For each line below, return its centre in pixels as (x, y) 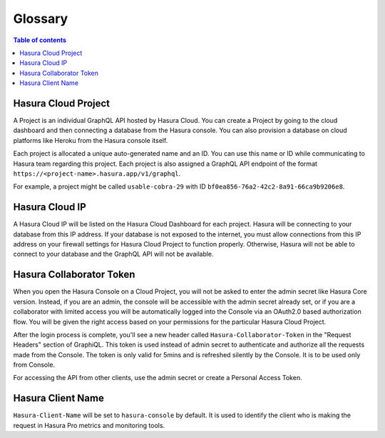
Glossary (41, 19)
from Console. (34, 365)
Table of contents (40, 40)
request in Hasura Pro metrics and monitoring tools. (89, 425)
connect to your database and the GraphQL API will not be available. (113, 254)
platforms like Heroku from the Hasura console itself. (91, 140)
